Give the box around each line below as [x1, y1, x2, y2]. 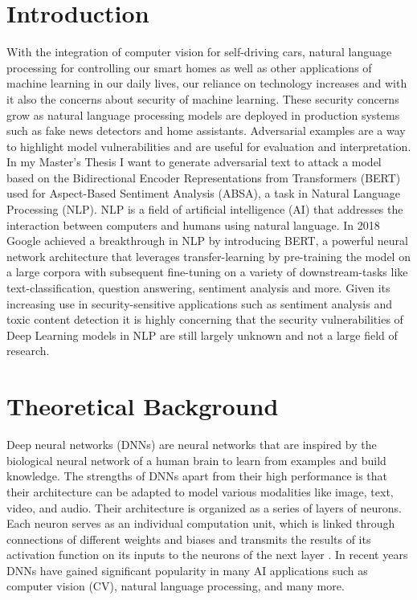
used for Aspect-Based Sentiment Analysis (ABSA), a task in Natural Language [6, 185, 400, 202]
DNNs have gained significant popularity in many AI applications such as [6, 561, 368, 578]
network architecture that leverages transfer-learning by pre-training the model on [6, 247, 411, 264]
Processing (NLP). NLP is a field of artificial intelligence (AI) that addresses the [6, 201, 403, 218]
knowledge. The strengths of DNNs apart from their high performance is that [6, 467, 388, 484]
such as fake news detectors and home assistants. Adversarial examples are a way [6, 122, 406, 139]
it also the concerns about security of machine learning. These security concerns [6, 90, 399, 107]
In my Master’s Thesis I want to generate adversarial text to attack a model [6, 153, 382, 170]
